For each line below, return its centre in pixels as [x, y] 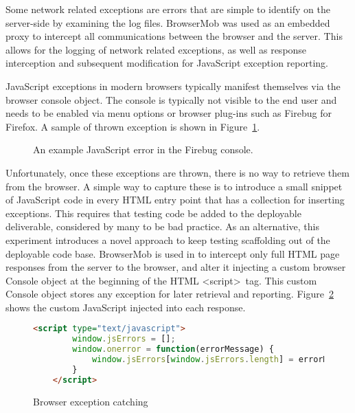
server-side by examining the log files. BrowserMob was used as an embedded [168, 22]
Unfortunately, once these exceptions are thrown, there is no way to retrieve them [177, 172]
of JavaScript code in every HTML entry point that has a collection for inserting [175, 200]
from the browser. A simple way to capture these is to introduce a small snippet [174, 186]
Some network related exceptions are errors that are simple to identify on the [168, 9]
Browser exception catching [91, 401]
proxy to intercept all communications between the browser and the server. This [174, 36]
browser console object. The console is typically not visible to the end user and [171, 99]
